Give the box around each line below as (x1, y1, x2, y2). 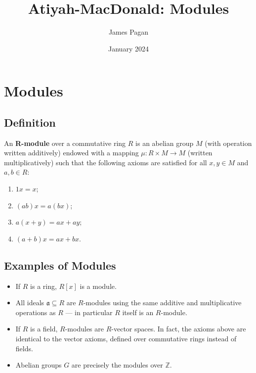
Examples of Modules (4, 257, 116, 273)
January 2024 (108, 43, 149, 53)
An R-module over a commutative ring (4, 138, 126, 148)
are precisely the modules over (71, 360, 163, 370)
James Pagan (108, 27, 149, 37)
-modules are (65, 324, 104, 334)
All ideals (15, 297, 44, 308)
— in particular (65, 307, 113, 317)
